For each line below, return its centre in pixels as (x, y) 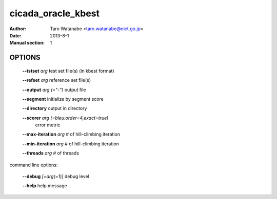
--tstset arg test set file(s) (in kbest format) (68, 71)
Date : (15, 35)
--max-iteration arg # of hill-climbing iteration (71, 134)
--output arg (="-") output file (54, 90)
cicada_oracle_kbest (55, 13)
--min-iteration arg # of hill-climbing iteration (71, 144)
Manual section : (27, 43)
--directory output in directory (55, 108)
